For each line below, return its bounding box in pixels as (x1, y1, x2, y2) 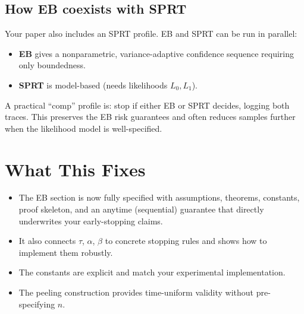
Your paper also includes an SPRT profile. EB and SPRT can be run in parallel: (5, 27, 297, 40)
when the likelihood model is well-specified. (5, 122, 162, 134)
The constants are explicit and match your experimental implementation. (18, 266, 286, 278)
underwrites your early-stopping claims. (18, 214, 163, 227)
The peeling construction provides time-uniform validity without (18, 286, 254, 299)
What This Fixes (5, 157, 146, 181)
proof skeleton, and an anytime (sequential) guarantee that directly (18, 203, 264, 215)
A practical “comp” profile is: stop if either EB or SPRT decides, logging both (5, 99, 290, 111)
